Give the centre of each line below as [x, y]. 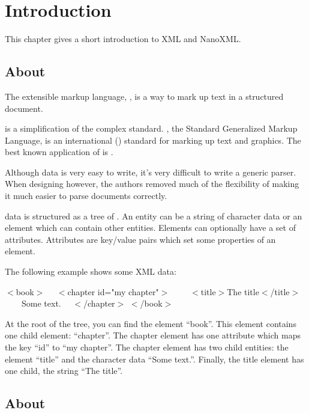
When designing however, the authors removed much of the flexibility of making [152, 184]
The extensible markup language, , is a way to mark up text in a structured [144, 96]
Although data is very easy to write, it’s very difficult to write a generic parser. [151, 172]
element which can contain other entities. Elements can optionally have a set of [150, 228]
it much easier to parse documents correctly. [86, 196]
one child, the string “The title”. [64, 371]
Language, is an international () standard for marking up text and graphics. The [153, 140]
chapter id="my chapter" [113, 291]
